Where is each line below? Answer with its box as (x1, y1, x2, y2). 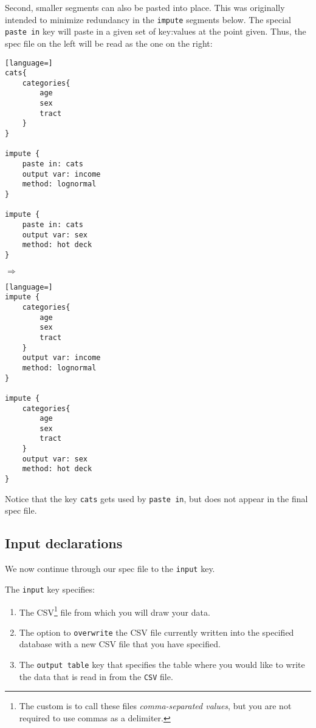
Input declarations (5, 534, 123, 553)
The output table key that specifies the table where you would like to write (19, 658, 305, 671)
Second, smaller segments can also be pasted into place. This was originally (5, 1, 285, 13)
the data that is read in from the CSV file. (19, 670, 173, 682)
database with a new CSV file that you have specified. (19, 638, 221, 650)
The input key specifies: (5, 582, 95, 595)
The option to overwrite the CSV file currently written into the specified (19, 625, 294, 638)
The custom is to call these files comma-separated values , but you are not (19, 699, 292, 712)
